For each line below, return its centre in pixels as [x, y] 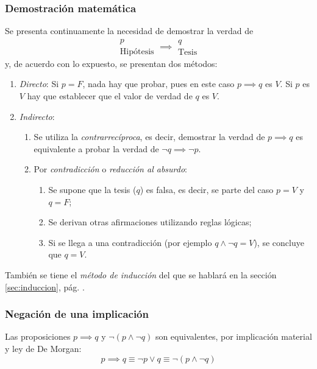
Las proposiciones [38, 336]
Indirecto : [37, 116]
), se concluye [279, 242]
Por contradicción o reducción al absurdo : [110, 169]
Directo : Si [39, 84]
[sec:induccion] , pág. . [45, 286]
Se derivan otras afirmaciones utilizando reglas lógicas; [150, 222]
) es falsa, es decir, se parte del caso [207, 190]
